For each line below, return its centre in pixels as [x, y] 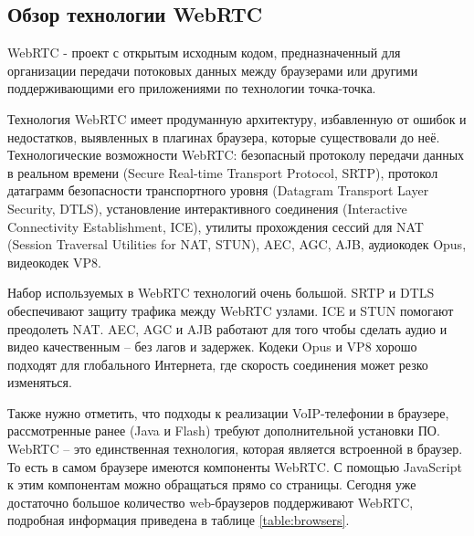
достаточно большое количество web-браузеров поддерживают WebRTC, [211, 502]
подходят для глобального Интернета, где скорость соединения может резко [218, 364]
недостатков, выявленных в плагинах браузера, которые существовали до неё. [224, 137]
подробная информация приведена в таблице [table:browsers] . [179, 520]
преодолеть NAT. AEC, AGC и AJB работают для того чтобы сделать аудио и [227, 328]
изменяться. [40, 382]
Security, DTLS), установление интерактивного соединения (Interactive [207, 208]
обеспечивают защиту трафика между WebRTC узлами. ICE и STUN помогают [231, 310]
